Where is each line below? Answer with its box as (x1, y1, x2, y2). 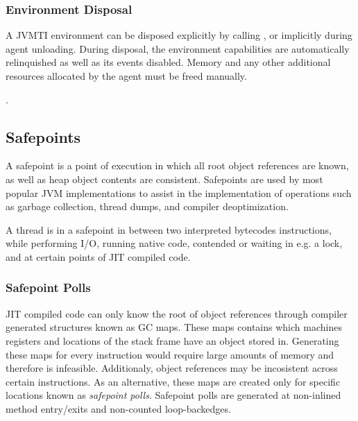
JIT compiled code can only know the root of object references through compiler (6, 306, 348, 320)
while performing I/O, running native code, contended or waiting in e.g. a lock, (6, 236, 343, 250)
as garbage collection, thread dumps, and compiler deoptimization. (6, 199, 289, 214)
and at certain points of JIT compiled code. (6, 249, 191, 264)
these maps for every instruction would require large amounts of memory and (6, 347, 334, 361)
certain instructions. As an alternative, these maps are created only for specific (6, 374, 341, 388)
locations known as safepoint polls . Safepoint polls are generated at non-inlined (6, 388, 341, 402)
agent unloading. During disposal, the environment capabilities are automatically (6, 41, 350, 55)
